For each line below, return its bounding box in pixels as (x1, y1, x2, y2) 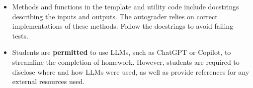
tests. (12, 30, 28, 41)
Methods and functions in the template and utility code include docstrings (12, 1, 239, 11)
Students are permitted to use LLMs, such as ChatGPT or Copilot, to (12, 47, 231, 57)
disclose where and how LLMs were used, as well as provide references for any (12, 66, 250, 77)
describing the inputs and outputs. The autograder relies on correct (12, 11, 218, 21)
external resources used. (12, 76, 85, 87)
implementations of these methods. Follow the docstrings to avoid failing (12, 21, 234, 31)
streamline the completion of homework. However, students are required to (12, 56, 240, 67)
